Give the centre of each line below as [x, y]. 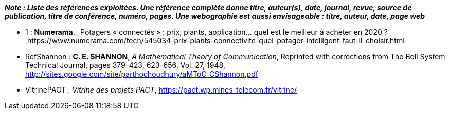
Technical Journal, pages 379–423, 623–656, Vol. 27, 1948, [125, 65]
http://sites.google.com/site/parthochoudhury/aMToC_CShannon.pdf [142, 74]
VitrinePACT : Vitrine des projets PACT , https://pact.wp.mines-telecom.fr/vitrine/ [161, 90]
